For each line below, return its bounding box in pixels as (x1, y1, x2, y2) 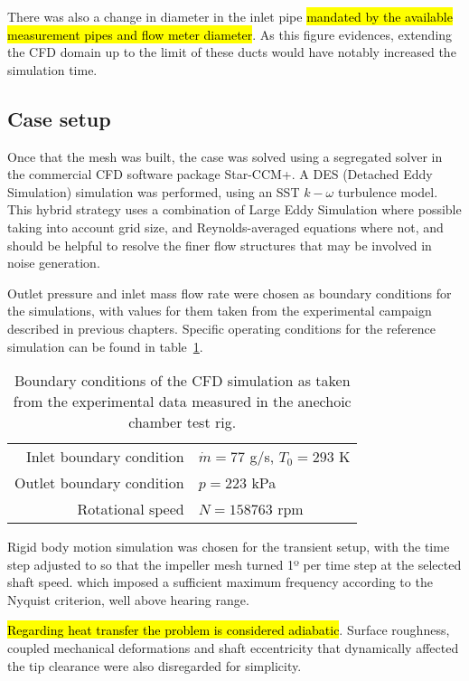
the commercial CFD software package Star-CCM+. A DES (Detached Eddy (7, 165, 433, 184)
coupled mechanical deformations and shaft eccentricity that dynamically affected (7, 638, 459, 657)
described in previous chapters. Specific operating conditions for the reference (7, 318, 436, 337)
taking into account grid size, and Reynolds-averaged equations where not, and (7, 217, 444, 236)
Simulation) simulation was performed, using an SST (7, 182, 300, 201)
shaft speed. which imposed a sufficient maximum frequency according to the (7, 572, 433, 591)
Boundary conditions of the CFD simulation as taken (14, 370, 351, 392)
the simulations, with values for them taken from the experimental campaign (7, 301, 432, 320)
